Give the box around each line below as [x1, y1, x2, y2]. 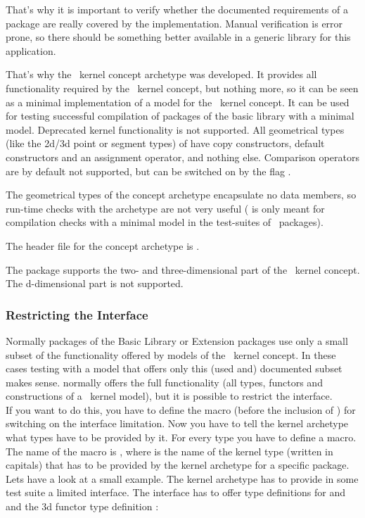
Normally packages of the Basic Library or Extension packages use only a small [6, 333, 348, 348]
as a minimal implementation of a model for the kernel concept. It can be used [6, 94, 350, 109]
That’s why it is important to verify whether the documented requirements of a [6, 2, 348, 16]
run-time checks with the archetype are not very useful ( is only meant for [6, 201, 325, 215]
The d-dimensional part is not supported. [6, 276, 184, 291]
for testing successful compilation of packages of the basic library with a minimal [6, 108, 354, 123]
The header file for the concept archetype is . [6, 238, 200, 253]
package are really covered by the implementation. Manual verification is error [6, 15, 343, 30]
